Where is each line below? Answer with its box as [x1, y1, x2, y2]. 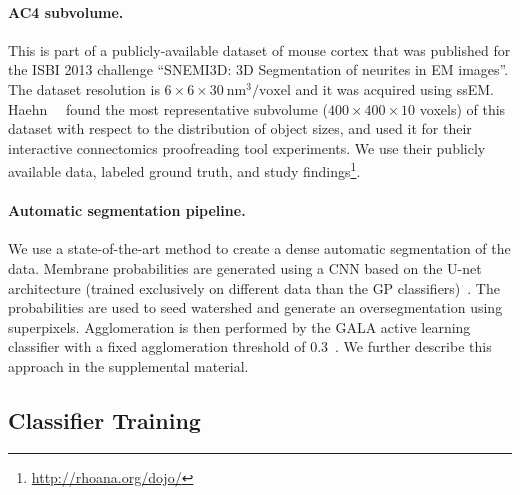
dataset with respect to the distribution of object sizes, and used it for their [8, 118, 472, 139]
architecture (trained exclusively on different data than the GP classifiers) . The [8, 277, 500, 298]
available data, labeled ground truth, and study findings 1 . [8, 158, 361, 182]
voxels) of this [419, 98, 506, 119]
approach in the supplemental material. [8, 355, 249, 376]
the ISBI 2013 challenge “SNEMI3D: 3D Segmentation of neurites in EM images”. [8, 59, 509, 80]
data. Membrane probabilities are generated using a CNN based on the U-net [8, 258, 482, 278]
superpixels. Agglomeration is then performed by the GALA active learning [8, 316, 471, 337]
